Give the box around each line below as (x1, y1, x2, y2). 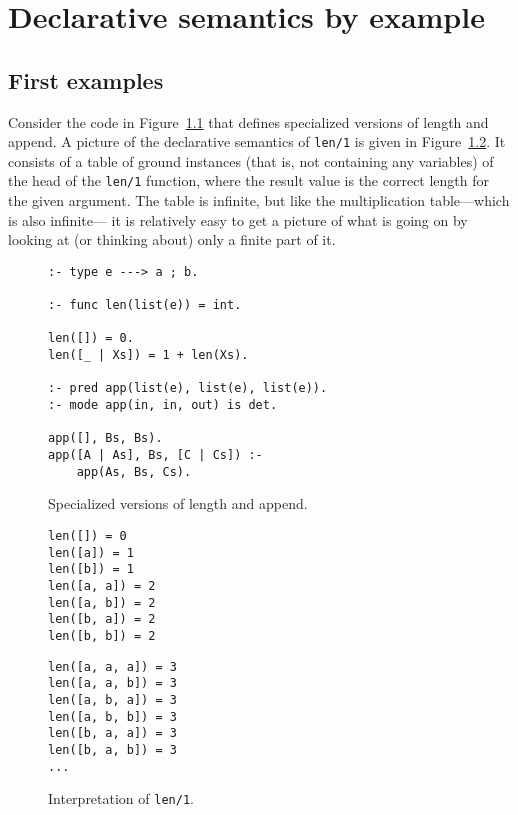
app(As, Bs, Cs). (76, 464, 192, 479)
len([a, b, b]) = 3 (48, 709, 177, 724)
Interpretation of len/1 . (48, 788, 194, 809)
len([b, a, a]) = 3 (48, 726, 177, 741)
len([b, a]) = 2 (48, 612, 156, 627)
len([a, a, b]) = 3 (48, 676, 177, 691)
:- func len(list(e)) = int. (48, 298, 242, 313)
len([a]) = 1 (48, 545, 134, 560)
